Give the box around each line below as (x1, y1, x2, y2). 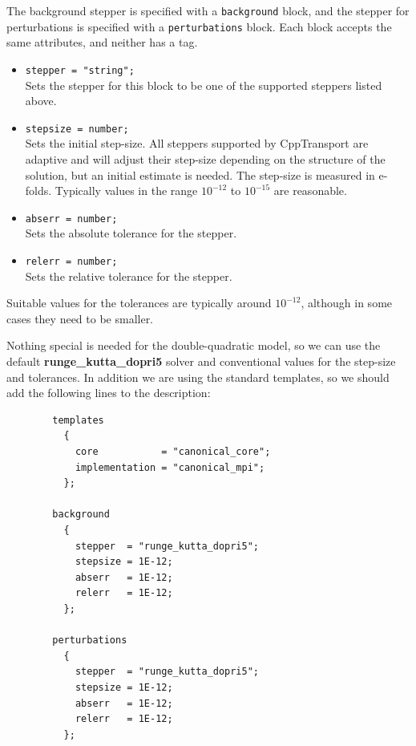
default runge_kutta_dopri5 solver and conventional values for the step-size (6, 353, 396, 370)
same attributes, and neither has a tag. (6, 34, 198, 51)
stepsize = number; (25, 123, 129, 135)
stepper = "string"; (25, 64, 135, 76)
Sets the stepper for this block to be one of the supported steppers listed (25, 76, 382, 93)
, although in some (301, 294, 393, 311)
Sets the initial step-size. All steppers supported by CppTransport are (25, 135, 369, 152)
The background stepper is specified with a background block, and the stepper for (6, 2, 410, 18)
